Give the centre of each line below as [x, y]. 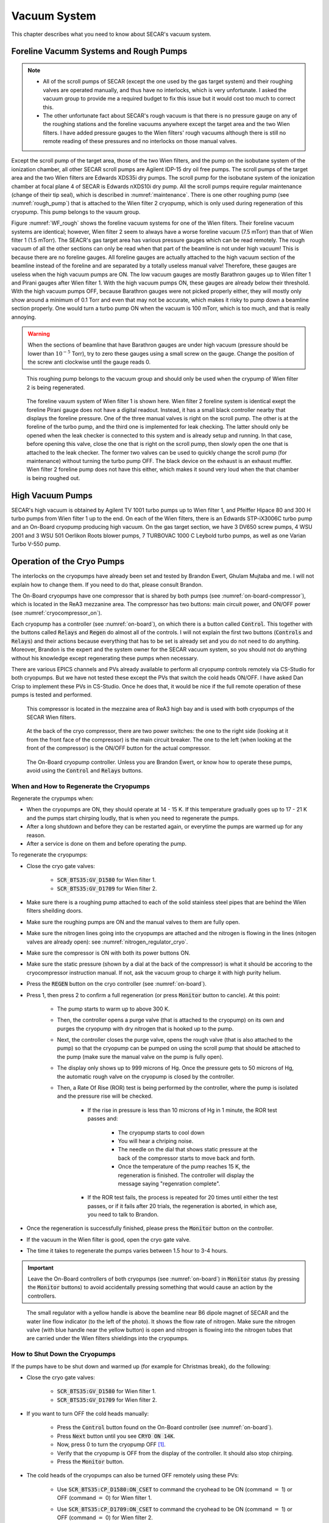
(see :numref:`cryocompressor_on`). [57, 613]
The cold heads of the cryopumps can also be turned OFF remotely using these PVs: [133, 1475]
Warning [39, 334]
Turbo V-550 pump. [36, 544]
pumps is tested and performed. [52, 695]
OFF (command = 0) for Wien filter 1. [104, 1498]
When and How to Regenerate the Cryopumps [81, 786]
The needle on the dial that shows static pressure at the [188, 1150]
